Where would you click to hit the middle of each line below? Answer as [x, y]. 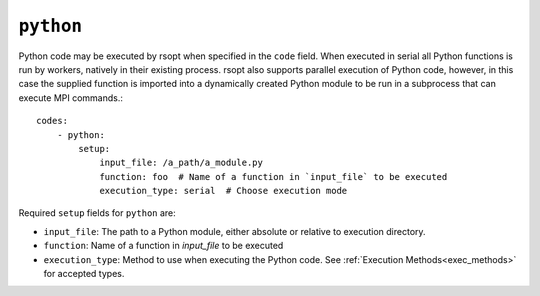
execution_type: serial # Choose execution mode [223, 191]
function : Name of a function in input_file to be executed [163, 246]
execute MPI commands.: [71, 97]
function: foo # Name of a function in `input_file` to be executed [273, 176]
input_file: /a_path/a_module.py [181, 163]
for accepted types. [84, 274]
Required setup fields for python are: [97, 213]
